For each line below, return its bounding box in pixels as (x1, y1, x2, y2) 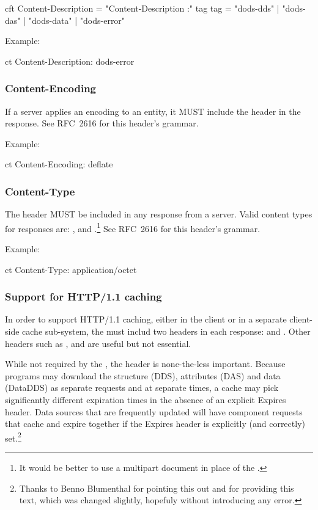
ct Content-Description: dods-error (5, 54, 135, 67)
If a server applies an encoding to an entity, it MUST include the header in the (5, 104, 301, 117)
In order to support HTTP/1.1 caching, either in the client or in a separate (5, 313, 287, 326)
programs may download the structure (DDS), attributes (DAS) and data (5, 369, 281, 382)
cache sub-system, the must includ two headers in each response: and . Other (22, 325, 311, 338)
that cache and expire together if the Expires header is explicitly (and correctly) (5, 417, 305, 430)
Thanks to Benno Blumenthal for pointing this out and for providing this (19, 481, 294, 494)
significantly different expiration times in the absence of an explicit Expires (5, 393, 286, 406)
